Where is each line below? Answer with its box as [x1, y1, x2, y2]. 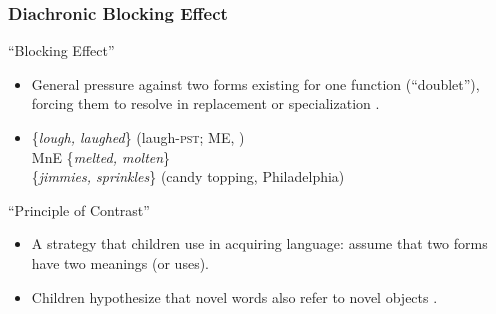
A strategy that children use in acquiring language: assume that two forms [31, 233, 488, 254]
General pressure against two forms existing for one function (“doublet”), [31, 73, 480, 94]
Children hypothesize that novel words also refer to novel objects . [31, 286, 438, 307]
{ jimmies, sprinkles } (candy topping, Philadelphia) [31, 166, 345, 187]
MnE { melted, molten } [31, 146, 171, 167]
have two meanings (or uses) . [31, 252, 209, 273]
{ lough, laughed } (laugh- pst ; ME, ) [31, 127, 245, 147]
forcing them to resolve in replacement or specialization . [31, 93, 380, 114]
